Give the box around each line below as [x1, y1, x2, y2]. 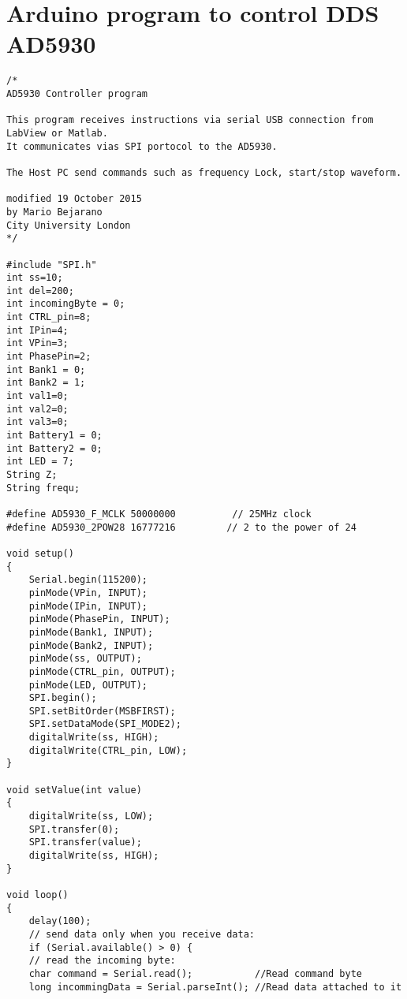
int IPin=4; [6, 324, 69, 336]
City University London [6, 219, 131, 231]
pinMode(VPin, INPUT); [28, 587, 147, 598]
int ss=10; [6, 272, 63, 284]
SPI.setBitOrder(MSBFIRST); [28, 705, 176, 717]
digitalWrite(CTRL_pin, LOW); [28, 744, 188, 756]
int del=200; [6, 285, 74, 296]
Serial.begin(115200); [28, 574, 147, 586]
